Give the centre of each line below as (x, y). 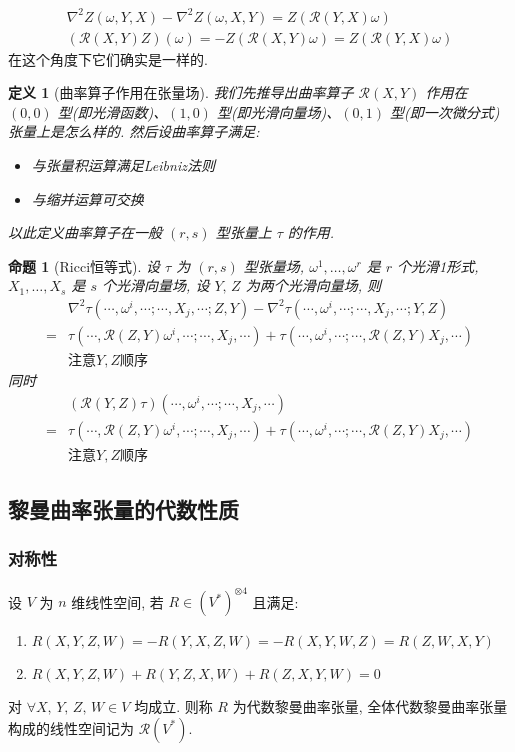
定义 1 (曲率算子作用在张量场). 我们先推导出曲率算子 (181, 92)
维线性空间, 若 (117, 601)
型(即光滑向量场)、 (278, 111)
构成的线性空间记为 (71, 727)
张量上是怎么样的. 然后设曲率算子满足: (134, 131)
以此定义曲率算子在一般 (85, 232)
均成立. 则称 (173, 706)
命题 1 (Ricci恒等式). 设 (84, 265)
